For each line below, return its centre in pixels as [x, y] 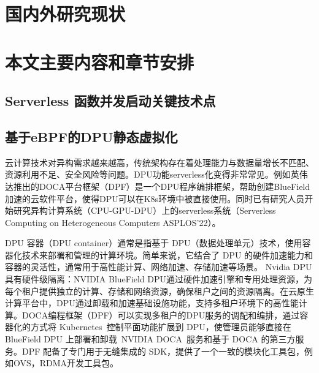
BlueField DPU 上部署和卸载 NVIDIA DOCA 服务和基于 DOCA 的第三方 [150, 339]
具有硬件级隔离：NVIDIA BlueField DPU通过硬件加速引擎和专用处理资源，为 [159, 279]
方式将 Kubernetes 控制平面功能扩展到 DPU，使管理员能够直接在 [161, 327]
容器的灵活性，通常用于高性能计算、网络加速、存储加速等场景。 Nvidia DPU [159, 267]
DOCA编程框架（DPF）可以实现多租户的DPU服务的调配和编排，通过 [161, 315]
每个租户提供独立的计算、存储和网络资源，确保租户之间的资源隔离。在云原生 [159, 291]
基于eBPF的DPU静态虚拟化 [91, 136]
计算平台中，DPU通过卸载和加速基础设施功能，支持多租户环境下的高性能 [152, 303]
